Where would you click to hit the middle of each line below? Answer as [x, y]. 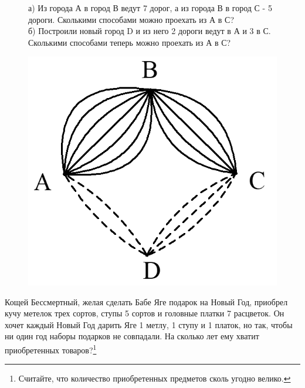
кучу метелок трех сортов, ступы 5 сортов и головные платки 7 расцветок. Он [145, 313]
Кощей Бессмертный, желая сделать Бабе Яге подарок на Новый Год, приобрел [146, 301]
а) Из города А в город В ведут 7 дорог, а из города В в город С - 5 [150, 8]
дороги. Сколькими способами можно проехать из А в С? [131, 19]
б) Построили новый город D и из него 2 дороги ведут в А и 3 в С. [150, 31]
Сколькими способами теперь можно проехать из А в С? [130, 42]
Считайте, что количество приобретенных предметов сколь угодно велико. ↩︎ [155, 378]
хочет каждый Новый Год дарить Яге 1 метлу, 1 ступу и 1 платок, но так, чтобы [149, 324]
